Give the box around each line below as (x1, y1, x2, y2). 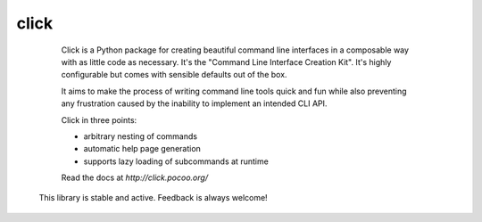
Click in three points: (61, 114, 137, 125)
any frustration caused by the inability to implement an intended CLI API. (61, 98, 328, 109)
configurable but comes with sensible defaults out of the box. (61, 70, 287, 80)
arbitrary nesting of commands (83, 130, 198, 142)
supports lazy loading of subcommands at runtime (83, 156, 270, 167)
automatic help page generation (83, 144, 201, 154)
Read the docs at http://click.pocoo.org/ (61, 172, 209, 183)
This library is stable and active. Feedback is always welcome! (38, 193, 268, 203)
